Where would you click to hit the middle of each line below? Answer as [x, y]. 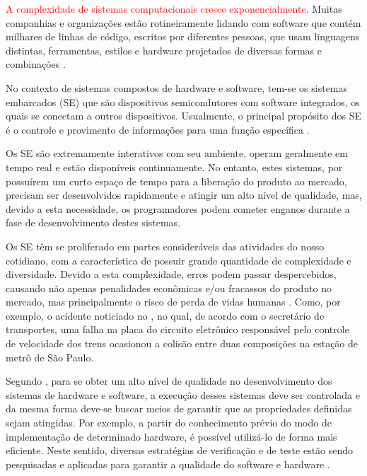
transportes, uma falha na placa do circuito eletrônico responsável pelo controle [177, 329]
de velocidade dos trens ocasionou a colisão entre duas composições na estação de [182, 343]
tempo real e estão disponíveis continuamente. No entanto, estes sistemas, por [174, 167]
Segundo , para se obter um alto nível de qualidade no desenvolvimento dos [169, 381]
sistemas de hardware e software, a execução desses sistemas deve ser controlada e [183, 394]
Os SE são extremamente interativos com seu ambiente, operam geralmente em [177, 153]
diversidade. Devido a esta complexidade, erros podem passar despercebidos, [171, 274]
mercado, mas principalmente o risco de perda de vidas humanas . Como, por [173, 302]
